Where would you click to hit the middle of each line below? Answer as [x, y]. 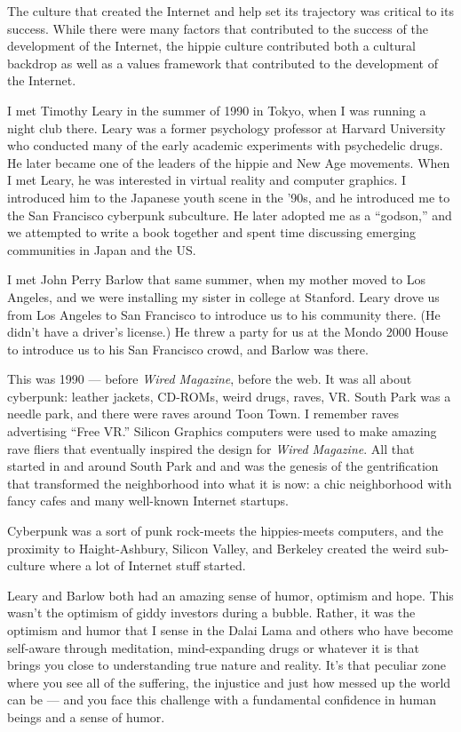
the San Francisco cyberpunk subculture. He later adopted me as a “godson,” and [230, 215]
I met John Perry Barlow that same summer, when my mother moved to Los [216, 279]
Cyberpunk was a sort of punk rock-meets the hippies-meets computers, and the [225, 531]
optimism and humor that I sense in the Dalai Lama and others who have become [230, 630]
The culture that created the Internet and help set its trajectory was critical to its [230, 11]
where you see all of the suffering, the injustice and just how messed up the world [229, 682]
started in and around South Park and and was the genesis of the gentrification [223, 466]
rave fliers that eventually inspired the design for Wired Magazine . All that [211, 448]
